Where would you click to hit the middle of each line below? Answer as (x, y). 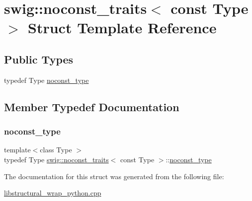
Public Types (39, 59)
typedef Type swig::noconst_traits (56, 159)
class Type (56, 150)
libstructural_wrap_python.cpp (53, 193)
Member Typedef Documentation (92, 106)
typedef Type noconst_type (46, 80)
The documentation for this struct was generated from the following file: (114, 176)
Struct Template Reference (122, 28)
